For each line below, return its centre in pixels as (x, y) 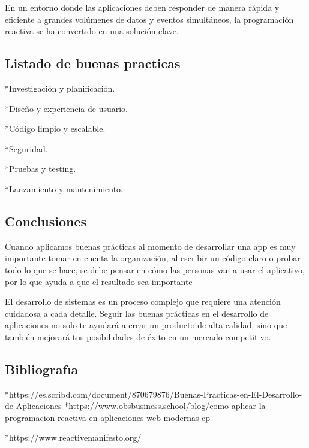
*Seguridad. (26, 148)
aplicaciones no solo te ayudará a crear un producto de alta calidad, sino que (146, 325)
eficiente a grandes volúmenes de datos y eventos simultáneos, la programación (149, 19)
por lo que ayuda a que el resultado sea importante (99, 281)
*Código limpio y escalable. (55, 128)
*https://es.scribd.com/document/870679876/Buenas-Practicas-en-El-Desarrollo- (154, 394)
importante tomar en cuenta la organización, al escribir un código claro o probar (153, 258)
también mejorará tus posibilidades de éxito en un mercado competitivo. (138, 336)
